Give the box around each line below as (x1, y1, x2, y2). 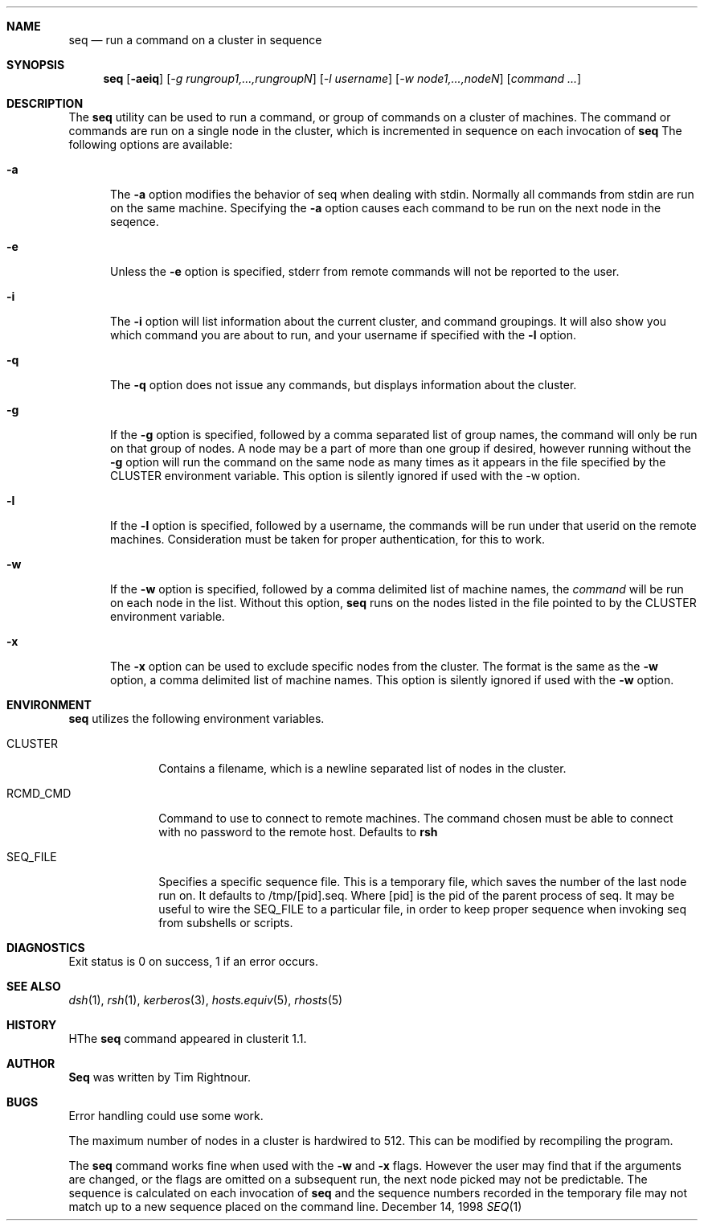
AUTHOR (6, 1057, 55, 1070)
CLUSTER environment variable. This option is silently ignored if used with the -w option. (110, 469, 580, 482)
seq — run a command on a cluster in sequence (68, 33, 322, 47)
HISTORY (6, 1018, 57, 1032)
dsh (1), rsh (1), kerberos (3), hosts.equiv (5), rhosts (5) (68, 993, 343, 1007)
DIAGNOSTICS (6, 941, 85, 954)
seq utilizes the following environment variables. (68, 712, 325, 725)
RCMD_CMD (6, 786, 72, 800)
